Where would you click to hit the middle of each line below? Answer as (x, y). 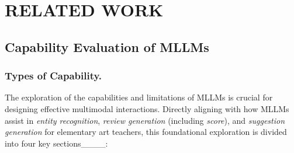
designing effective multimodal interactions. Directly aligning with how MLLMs (147, 108)
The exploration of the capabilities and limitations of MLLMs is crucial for (139, 97)
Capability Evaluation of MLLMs (107, 46)
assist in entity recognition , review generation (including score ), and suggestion (145, 120)
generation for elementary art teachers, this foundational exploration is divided (146, 132)
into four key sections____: (56, 143)
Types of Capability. (53, 76)
